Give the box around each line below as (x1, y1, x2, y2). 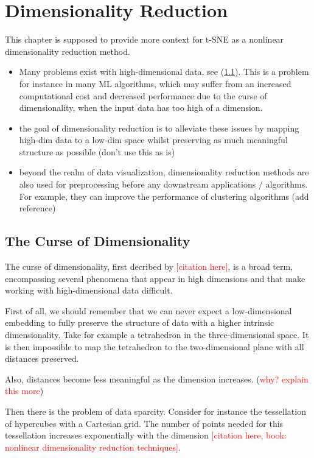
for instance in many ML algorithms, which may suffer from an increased (19, 77, 291, 90)
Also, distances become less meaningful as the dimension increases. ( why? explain (5, 372, 309, 385)
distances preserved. (5, 352, 79, 365)
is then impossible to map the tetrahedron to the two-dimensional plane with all (5, 340, 304, 353)
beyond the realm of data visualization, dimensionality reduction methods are (19, 166, 309, 178)
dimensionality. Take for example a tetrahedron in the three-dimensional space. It (5, 328, 309, 341)
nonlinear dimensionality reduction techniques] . (5, 440, 181, 453)
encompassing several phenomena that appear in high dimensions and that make (5, 272, 305, 284)
